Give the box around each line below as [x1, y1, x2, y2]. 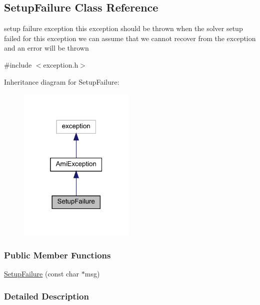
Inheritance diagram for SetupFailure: [4, 76, 119, 87]
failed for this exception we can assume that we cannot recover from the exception [4, 33, 256, 43]
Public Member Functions [4, 249, 111, 261]
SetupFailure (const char [4, 268, 79, 279]
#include [4, 59, 32, 70]
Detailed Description [4, 289, 89, 302]
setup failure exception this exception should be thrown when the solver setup [4, 23, 243, 34]
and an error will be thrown [4, 43, 89, 53]
